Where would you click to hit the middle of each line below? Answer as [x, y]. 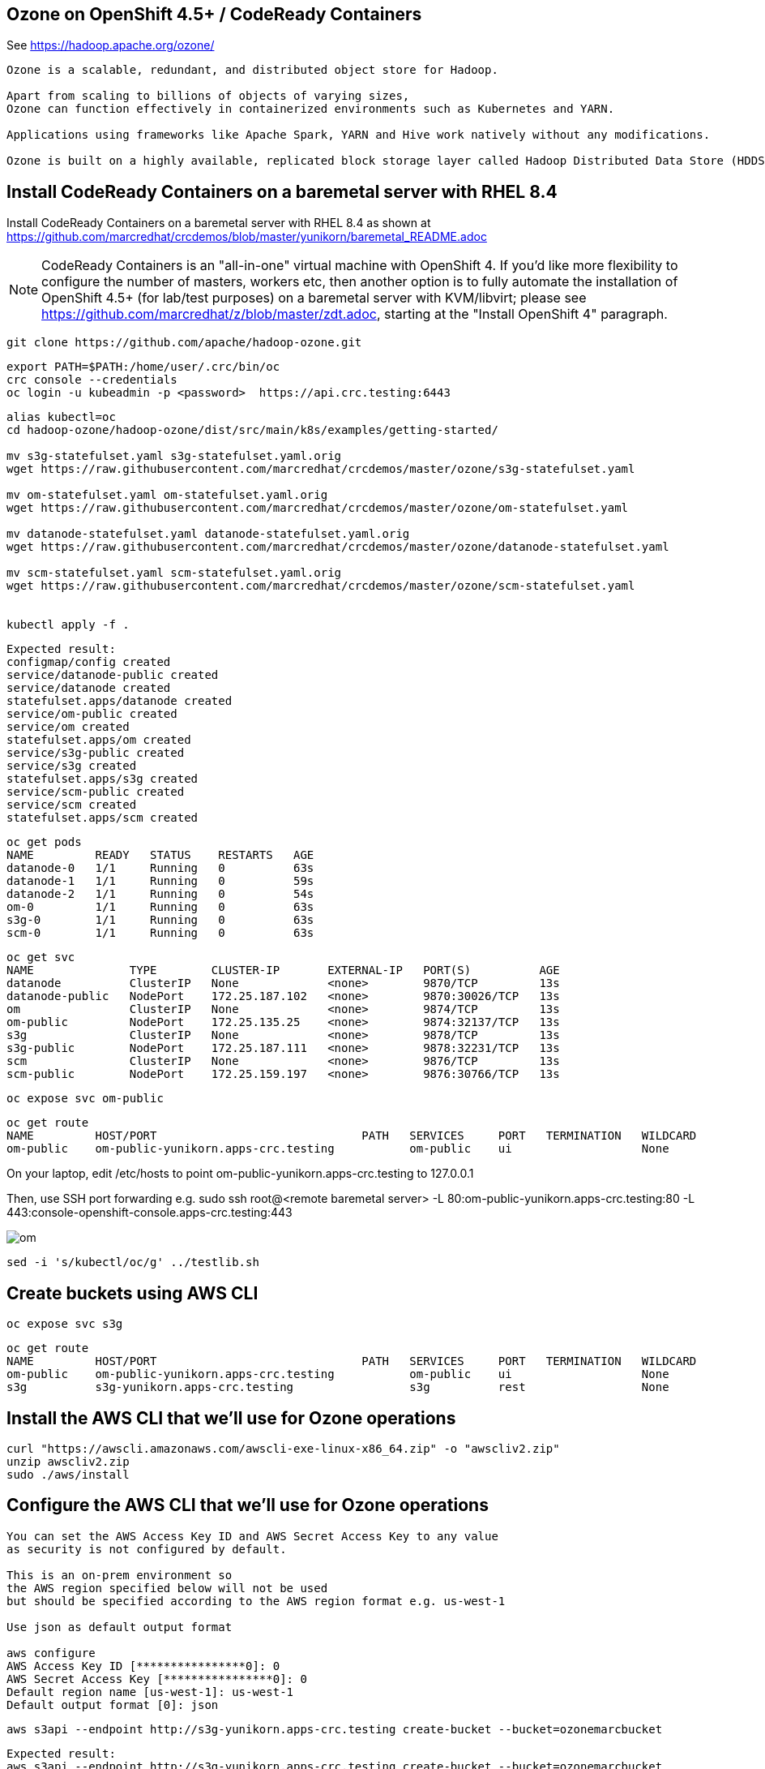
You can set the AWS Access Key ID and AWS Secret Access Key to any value [252, 1536]
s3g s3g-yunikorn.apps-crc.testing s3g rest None [338, 1387]
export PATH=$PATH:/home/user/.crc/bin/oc [143, 367]
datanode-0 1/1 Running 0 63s [160, 868]
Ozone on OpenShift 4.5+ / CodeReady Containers [214, 14]
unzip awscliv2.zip [68, 1461]
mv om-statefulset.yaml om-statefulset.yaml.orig [167, 495]
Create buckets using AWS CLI [132, 1293]
